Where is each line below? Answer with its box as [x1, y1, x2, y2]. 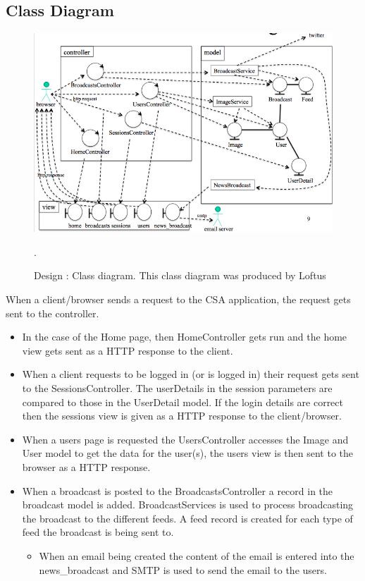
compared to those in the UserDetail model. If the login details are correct [22, 394, 343, 409]
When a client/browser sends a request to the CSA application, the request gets [6, 292, 351, 307]
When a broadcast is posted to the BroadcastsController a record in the [22, 483, 333, 498]
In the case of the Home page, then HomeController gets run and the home [22, 329, 347, 344]
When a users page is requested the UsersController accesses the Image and [22, 432, 349, 446]
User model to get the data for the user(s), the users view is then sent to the [22, 446, 354, 460]
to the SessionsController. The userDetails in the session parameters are [22, 381, 333, 396]
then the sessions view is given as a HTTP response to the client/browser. [22, 408, 342, 423]
